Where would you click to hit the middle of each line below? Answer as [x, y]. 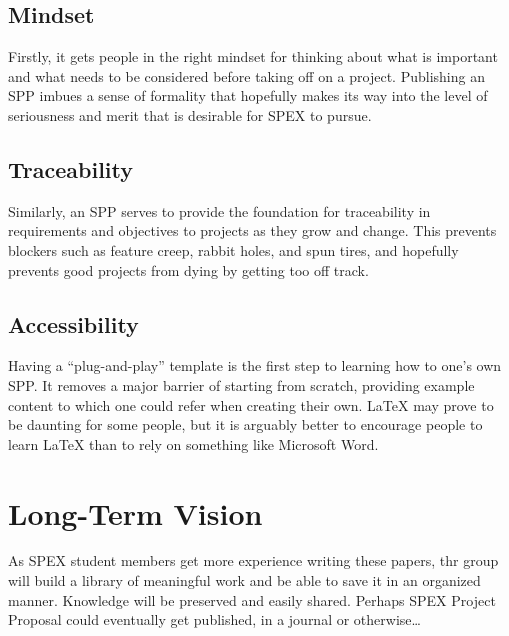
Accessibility [73, 323]
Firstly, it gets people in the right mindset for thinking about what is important [253, 56]
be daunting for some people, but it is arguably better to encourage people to [245, 424]
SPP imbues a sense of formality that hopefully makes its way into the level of [248, 95]
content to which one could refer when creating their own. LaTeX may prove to [251, 404]
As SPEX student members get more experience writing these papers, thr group [253, 560]
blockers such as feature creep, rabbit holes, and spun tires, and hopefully [233, 249]
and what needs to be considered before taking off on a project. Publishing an [246, 75]
